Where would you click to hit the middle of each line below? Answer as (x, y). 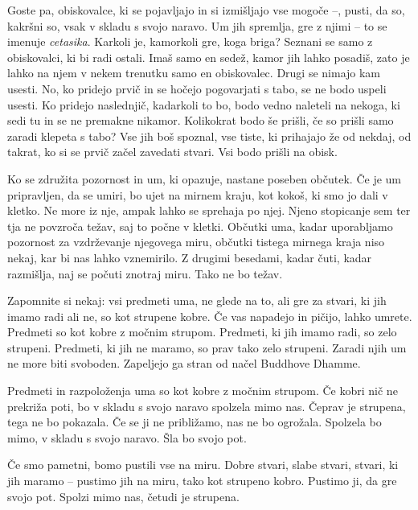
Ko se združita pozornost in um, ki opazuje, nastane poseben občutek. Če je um (204, 178)
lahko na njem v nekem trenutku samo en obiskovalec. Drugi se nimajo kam (194, 73)
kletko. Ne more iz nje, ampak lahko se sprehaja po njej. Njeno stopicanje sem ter (209, 210)
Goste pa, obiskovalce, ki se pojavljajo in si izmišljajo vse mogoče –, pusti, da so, (206, 10)
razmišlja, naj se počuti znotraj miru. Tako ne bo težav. (145, 273)
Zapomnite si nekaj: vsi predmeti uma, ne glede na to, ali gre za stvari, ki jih (197, 300)
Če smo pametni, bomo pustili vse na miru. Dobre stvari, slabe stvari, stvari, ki (203, 465)
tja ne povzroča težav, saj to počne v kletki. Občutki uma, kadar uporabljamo (200, 226)
